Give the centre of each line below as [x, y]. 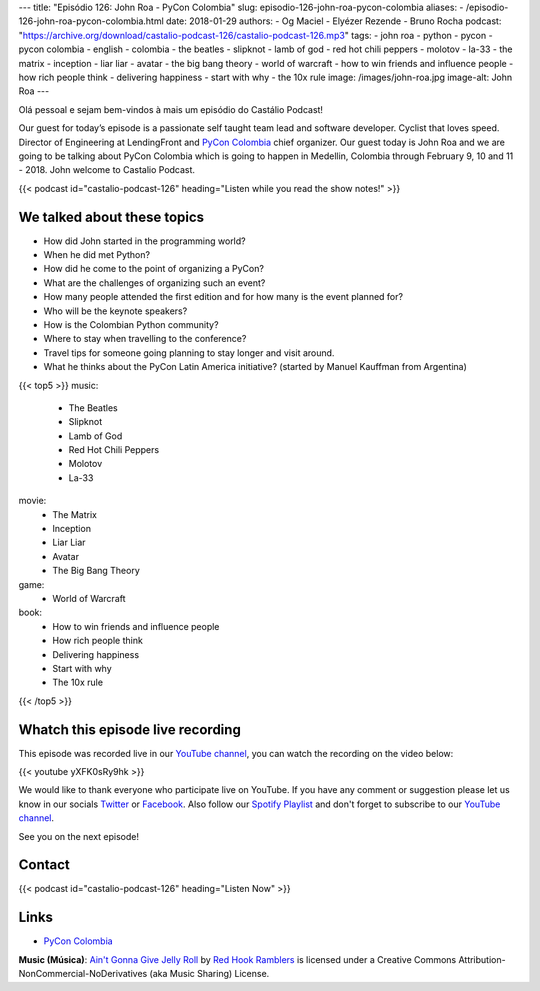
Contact [44, 865]
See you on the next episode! [79, 836]
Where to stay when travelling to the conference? [145, 339]
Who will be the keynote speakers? [115, 311]
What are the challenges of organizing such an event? [154, 282]
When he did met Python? [96, 254]
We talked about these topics [111, 216]
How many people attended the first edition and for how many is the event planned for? [223, 297]
